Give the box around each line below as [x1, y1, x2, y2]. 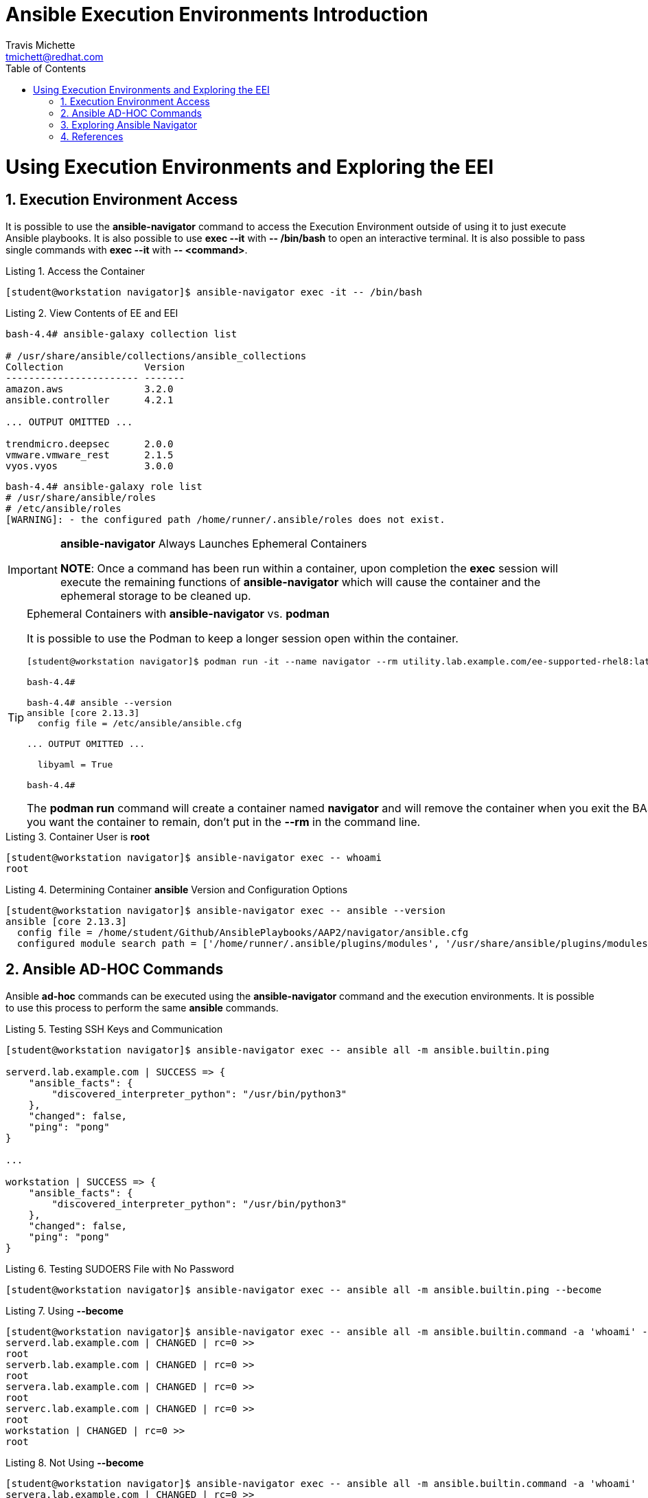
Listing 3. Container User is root [5, 830, 150, 842]
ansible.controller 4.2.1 [5, 394, 174, 405]
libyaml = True [37, 759, 113, 770]
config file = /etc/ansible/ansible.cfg [37, 717, 242, 728]
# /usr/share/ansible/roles [5, 491, 157, 503]
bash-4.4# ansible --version [27, 697, 172, 708]
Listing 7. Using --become [5, 1304, 124, 1317]
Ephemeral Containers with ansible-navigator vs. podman [27, 606, 329, 621]
